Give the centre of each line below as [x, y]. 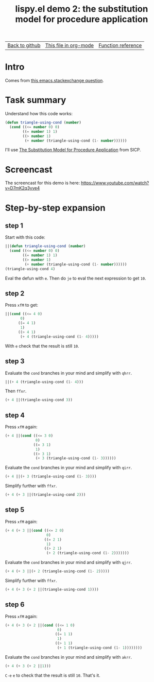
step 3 [15, 361]
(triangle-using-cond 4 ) [30, 269]
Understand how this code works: [39, 114]
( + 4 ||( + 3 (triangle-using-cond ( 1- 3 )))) [51, 477]
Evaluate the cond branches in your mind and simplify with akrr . [68, 657]
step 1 [14, 225]
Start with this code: [25, 237]
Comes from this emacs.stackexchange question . [55, 81]
